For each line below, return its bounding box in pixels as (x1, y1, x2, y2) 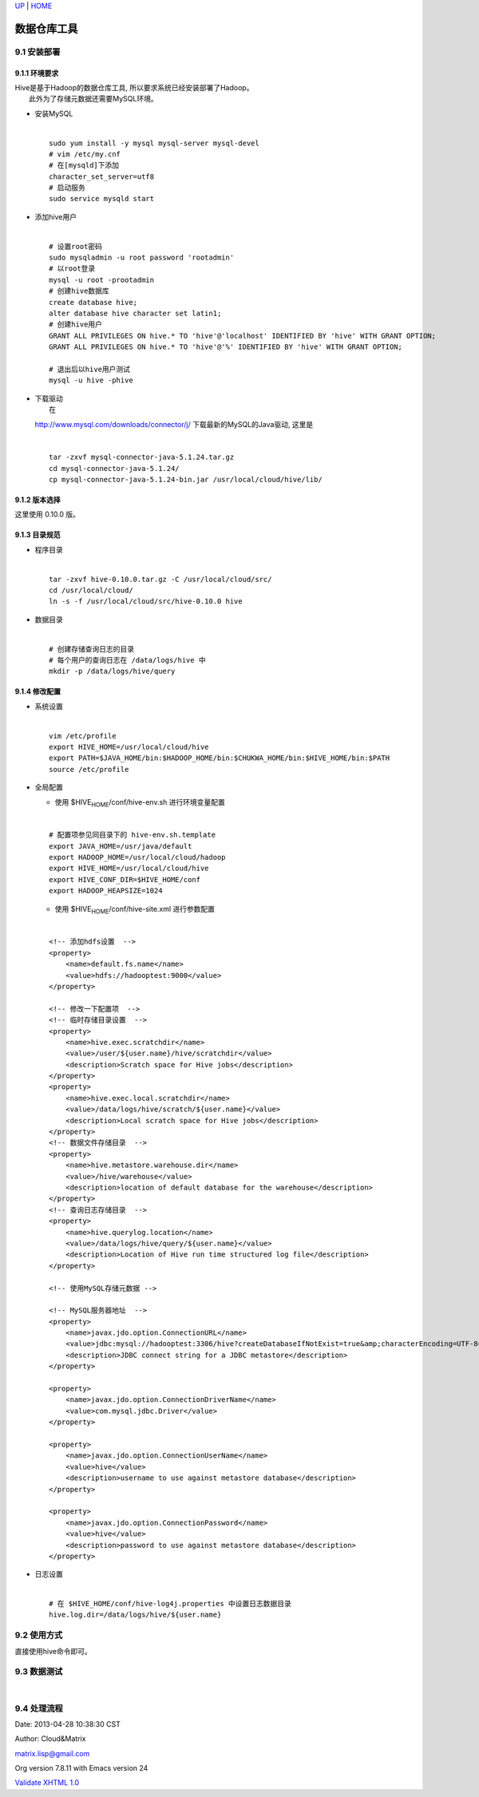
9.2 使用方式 (14, 1629, 63, 1641)
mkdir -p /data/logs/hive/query (49, 667, 176, 676)
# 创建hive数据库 (49, 287, 109, 295)
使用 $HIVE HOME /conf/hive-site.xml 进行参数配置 (54, 904, 216, 916)
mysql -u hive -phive (49, 376, 133, 385)
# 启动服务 (49, 184, 85, 192)
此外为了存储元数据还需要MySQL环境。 (29, 94, 159, 104)
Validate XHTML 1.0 (14, 1778, 80, 1787)
